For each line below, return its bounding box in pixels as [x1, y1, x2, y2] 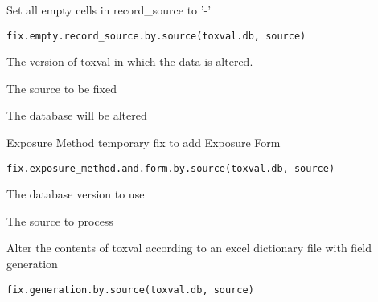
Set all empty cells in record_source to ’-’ [6, 2, 212, 18]
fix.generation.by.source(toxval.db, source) [6, 284, 254, 296]
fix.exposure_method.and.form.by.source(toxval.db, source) [6, 162, 335, 174]
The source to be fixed [6, 80, 117, 96]
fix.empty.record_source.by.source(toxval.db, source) [6, 30, 306, 42]
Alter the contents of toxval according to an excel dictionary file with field [6, 239, 372, 256]
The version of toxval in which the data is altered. [6, 53, 253, 70]
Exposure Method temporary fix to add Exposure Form [6, 134, 281, 151]
